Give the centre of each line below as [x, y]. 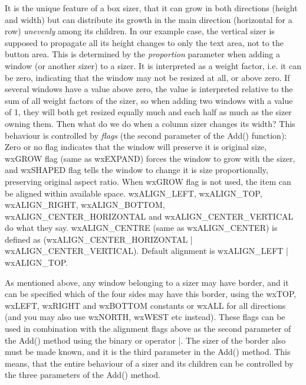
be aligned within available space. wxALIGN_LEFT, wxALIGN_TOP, [134, 193]
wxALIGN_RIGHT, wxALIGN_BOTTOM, [85, 205]
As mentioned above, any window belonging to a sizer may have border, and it [147, 282]
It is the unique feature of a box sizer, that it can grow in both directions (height [151, 8]
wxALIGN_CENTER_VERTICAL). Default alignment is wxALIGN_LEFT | [147, 251]
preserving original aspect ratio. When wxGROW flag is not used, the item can [148, 181]
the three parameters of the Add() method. [83, 375]
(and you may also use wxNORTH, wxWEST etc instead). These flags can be [145, 317]
